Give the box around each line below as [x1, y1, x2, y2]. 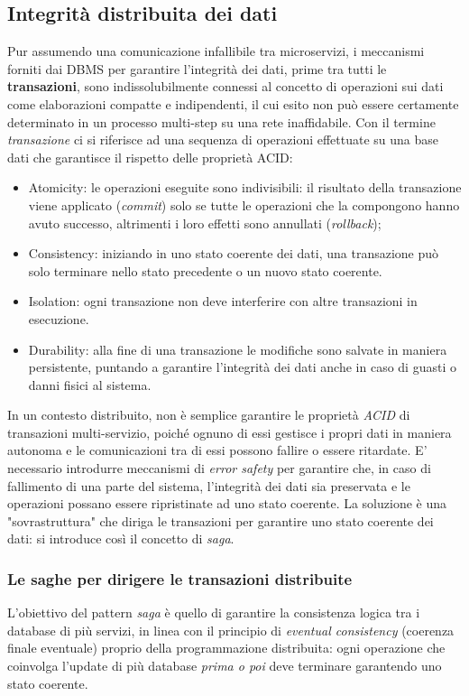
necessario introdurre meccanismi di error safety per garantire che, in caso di [7, 459, 431, 478]
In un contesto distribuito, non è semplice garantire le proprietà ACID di [7, 405, 410, 424]
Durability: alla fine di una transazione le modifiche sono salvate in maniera [28, 339, 447, 358]
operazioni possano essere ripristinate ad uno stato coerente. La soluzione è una [7, 494, 447, 513]
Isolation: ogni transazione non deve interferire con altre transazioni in [28, 292, 418, 311]
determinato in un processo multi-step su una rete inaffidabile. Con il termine [7, 112, 436, 131]
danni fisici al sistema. [28, 375, 152, 394]
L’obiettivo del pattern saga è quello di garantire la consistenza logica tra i [7, 603, 420, 622]
